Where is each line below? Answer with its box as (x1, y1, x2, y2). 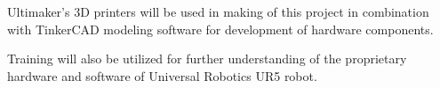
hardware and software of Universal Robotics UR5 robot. (7, 66, 317, 84)
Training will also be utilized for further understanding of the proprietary (7, 49, 407, 68)
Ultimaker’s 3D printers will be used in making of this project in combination (7, 3, 429, 20)
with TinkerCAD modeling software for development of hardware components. (7, 19, 434, 38)
